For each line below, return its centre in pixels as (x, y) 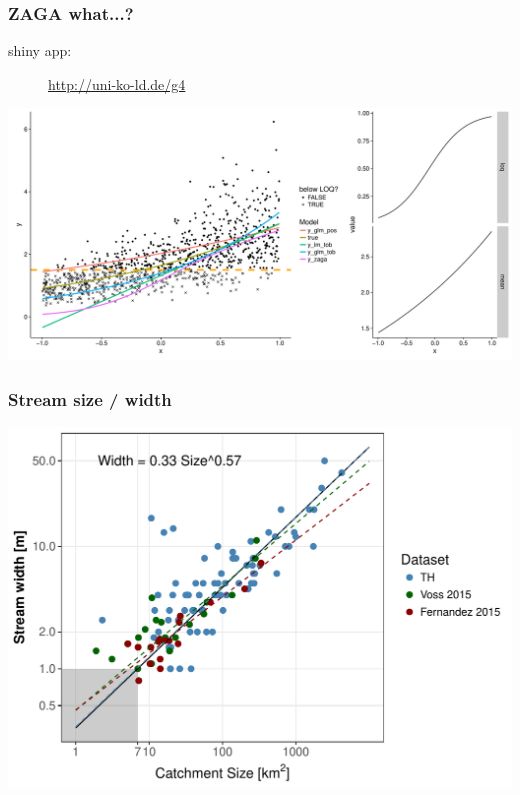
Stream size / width (90, 398)
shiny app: (40, 50)
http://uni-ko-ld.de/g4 (117, 83)
